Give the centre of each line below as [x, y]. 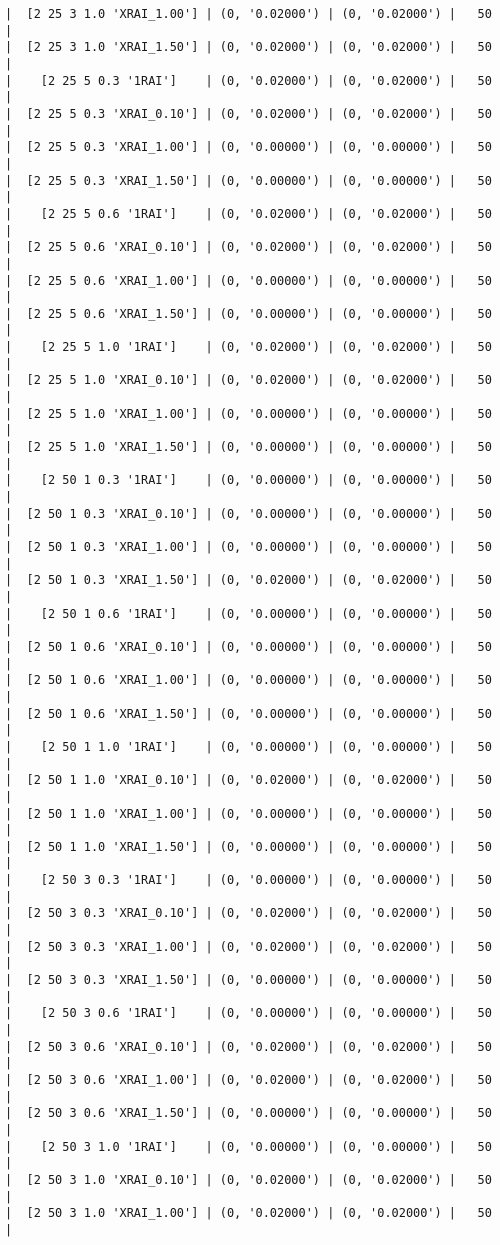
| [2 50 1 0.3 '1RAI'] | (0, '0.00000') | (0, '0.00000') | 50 [248, 480]
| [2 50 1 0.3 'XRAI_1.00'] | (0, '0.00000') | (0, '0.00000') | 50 [248, 547]
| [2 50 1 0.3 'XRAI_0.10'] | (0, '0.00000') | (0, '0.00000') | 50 [248, 513]
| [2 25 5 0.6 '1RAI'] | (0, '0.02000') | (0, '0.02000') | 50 [248, 213]
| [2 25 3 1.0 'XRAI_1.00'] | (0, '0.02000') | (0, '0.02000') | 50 [248, 14]
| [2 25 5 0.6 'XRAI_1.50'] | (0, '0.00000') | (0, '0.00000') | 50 [248, 313]
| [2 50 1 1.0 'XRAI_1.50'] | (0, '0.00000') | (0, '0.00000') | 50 [248, 846]
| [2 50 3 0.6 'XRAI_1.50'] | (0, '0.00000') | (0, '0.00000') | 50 [248, 1113]
